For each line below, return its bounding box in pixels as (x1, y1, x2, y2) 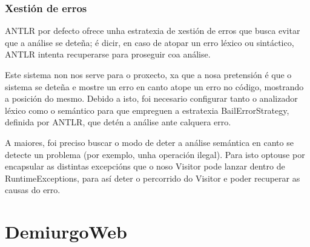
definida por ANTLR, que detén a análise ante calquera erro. (5, 116, 231, 128)
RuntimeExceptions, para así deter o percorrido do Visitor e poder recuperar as (5, 171, 300, 184)
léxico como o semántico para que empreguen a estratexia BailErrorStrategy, (5, 104, 289, 116)
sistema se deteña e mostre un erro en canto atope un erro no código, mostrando (5, 80, 304, 93)
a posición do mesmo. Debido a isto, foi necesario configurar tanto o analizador (5, 92, 298, 105)
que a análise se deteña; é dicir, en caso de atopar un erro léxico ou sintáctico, (5, 36, 294, 48)
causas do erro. (5, 183, 61, 196)
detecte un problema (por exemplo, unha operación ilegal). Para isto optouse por (5, 148, 305, 160)
